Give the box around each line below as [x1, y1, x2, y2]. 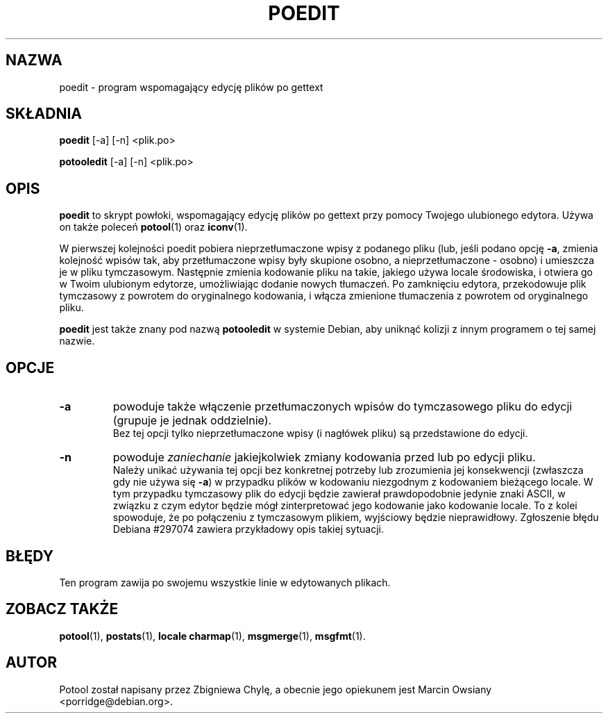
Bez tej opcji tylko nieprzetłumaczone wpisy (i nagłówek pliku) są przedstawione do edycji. [112, 427, 528, 440]
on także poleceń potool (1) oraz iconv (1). [59, 221, 248, 233]
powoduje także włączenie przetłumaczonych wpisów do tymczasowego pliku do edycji [112, 399, 573, 414]
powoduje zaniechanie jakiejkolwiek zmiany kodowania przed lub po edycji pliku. [112, 450, 536, 465]
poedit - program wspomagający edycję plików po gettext [59, 81, 323, 93]
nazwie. [59, 335, 95, 347]
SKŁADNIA [6, 105, 82, 123]
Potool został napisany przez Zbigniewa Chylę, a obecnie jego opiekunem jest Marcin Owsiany [59, 683, 492, 695]
